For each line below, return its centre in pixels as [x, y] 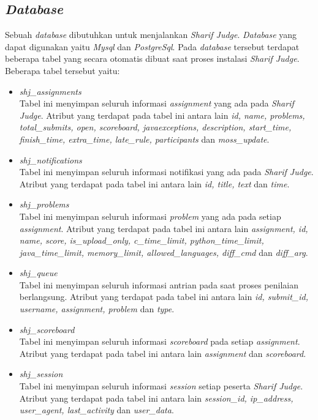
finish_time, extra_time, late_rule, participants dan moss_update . [144, 139]
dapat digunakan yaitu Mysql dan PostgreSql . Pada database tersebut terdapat [152, 46]
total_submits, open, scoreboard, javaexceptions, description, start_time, [155, 127]
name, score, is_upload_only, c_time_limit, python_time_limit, [142, 240]
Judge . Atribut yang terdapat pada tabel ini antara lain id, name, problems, [162, 115]
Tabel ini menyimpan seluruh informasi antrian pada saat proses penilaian [159, 284]
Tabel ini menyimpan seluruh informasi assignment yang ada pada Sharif [157, 103]
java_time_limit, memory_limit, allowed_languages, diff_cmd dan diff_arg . [164, 252]
